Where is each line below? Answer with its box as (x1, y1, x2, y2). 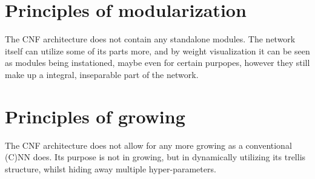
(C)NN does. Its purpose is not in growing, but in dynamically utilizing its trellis (5, 151, 306, 163)
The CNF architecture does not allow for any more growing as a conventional (5, 138, 292, 151)
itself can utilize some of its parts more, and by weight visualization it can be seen (5, 44, 310, 57)
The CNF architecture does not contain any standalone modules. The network (5, 33, 296, 45)
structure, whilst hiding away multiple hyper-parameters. (5, 162, 216, 175)
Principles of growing (5, 103, 185, 128)
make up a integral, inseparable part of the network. (5, 68, 199, 80)
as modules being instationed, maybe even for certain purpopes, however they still (5, 56, 310, 69)
